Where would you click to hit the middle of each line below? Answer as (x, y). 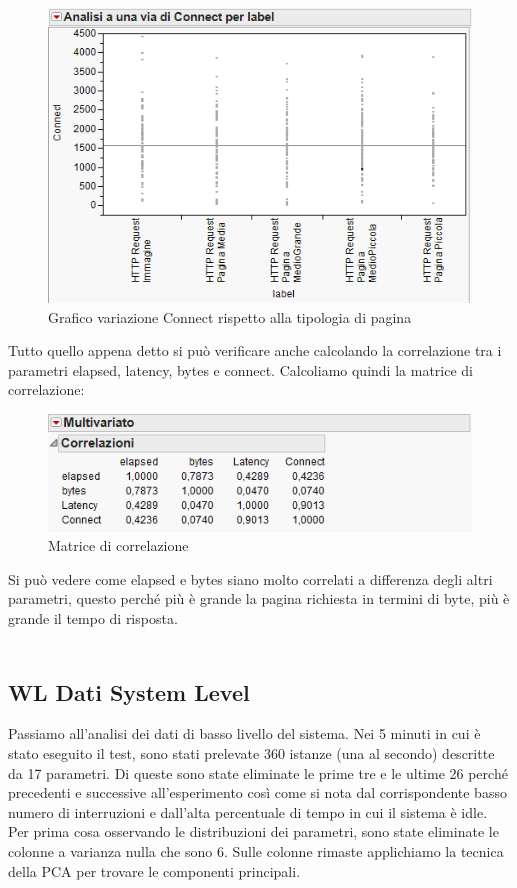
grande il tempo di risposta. (93, 617)
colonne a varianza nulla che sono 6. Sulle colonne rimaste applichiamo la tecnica (256, 850)
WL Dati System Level (129, 691)
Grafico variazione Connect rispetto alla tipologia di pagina (230, 316)
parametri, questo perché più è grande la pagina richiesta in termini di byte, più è (259, 598)
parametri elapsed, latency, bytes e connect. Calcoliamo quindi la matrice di (240, 369)
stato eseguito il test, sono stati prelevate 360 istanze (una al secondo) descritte (251, 752)
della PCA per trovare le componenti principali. (154, 870)
